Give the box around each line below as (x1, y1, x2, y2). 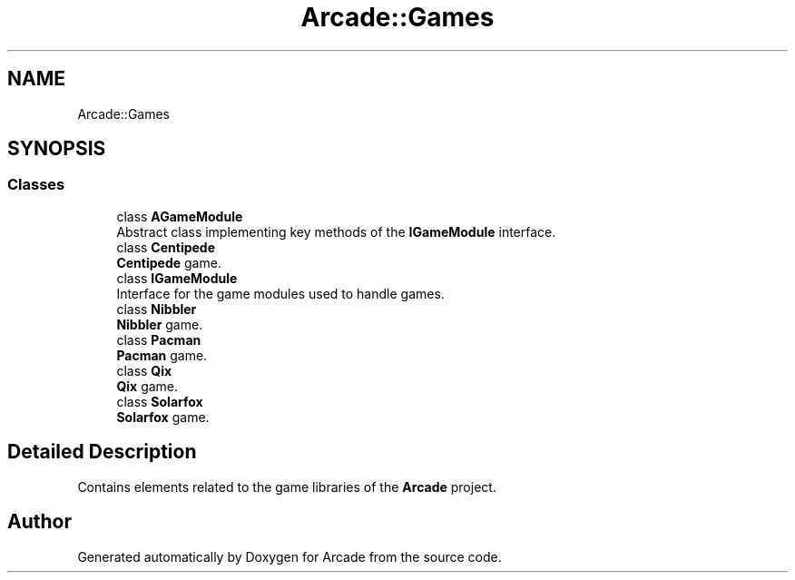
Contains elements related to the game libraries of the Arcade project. (77, 478, 496, 495)
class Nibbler (116, 300, 197, 317)
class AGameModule (116, 208, 243, 224)
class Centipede (116, 239, 216, 255)
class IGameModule (116, 270, 238, 286)
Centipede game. (116, 254, 221, 270)
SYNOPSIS (7, 137, 106, 161)
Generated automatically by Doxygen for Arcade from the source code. (77, 548, 502, 565)
